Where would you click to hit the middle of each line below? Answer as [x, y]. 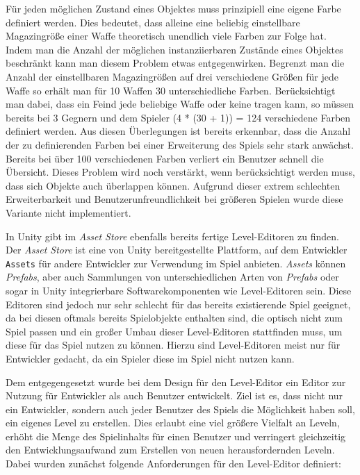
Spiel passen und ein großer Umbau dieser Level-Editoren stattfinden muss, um [174, 331]
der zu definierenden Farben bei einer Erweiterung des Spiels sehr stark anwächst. [180, 144]
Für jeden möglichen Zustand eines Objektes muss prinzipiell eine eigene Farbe [173, 8]
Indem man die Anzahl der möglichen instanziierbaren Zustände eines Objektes [174, 49]
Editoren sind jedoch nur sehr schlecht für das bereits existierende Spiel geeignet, [178, 304]
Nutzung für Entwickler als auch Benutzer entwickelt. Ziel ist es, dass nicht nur [174, 395]
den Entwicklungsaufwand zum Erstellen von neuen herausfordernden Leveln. [170, 450]
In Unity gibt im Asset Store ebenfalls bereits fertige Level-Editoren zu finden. [172, 236]
